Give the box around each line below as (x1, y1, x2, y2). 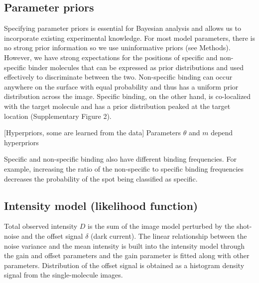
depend (211, 127, 233, 138)
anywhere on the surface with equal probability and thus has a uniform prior (4, 81, 239, 92)
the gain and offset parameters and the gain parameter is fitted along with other (4, 250, 250, 261)
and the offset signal (21, 230, 83, 241)
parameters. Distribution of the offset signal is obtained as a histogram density (4, 260, 245, 270)
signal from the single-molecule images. (4, 270, 123, 280)
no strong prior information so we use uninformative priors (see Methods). (4, 42, 231, 53)
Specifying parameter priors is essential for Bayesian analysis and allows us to (4, 23, 241, 33)
